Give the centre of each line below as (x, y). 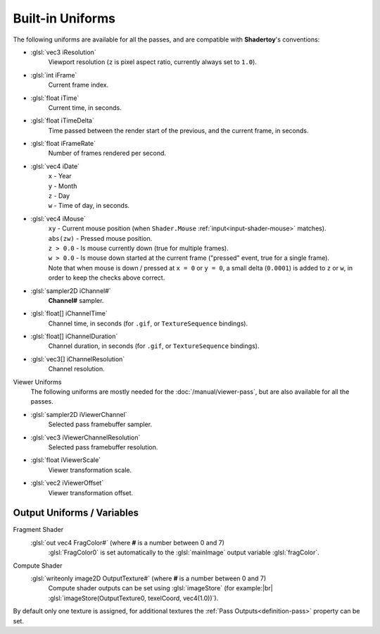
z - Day (59, 196)
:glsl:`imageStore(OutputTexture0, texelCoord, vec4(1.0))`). (133, 598)
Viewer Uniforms (37, 382)
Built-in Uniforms (64, 18)
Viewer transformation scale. (90, 470)
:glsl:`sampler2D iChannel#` (71, 291)
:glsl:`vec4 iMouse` (58, 218)
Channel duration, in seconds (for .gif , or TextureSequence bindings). (154, 346)
